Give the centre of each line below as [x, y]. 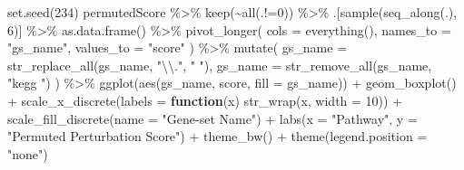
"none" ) [28, 153]
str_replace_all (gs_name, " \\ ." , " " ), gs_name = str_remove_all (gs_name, [220, 65]
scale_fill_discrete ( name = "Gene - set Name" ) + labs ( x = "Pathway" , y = [212, 118]
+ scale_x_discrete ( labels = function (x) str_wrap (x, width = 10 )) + [205, 100]
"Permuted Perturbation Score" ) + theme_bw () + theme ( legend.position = [217, 136]
